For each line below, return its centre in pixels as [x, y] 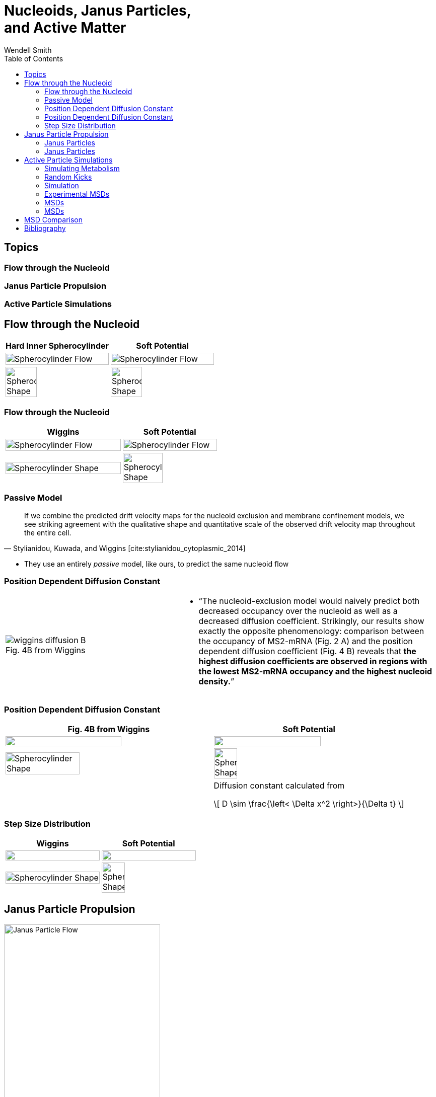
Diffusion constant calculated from [279, 786]
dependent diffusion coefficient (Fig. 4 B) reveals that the [307, 651]
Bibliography [45, 228]
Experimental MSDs [77, 194]
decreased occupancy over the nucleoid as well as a [298, 611]
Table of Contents [34, 58]
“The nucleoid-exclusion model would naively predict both [309, 601]
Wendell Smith [28, 50]
